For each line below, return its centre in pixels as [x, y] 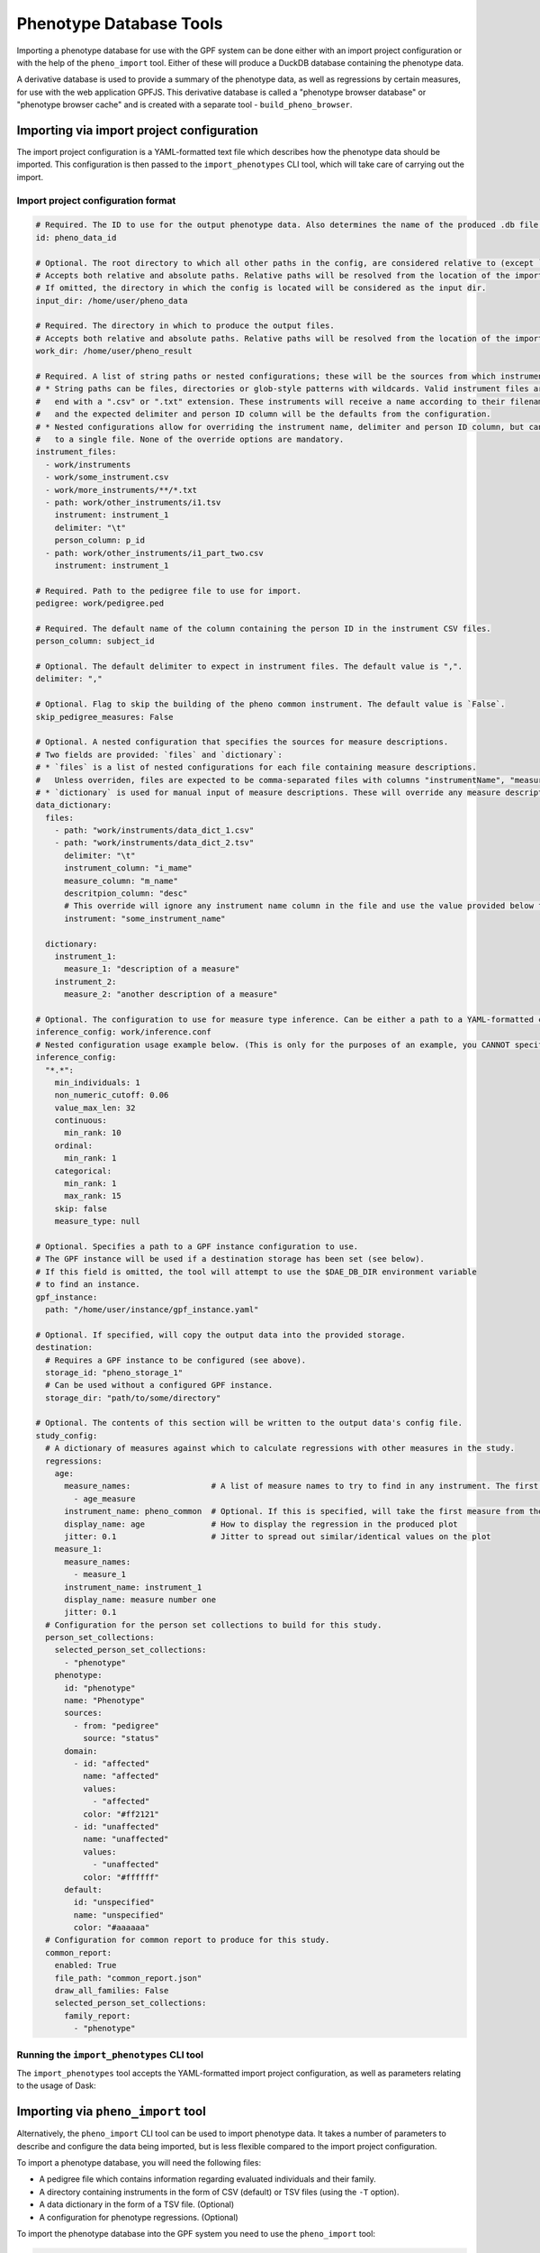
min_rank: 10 [93, 1133]
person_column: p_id [100, 540]
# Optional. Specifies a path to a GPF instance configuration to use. [197, 1246]
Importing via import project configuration [137, 130]
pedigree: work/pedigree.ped [100, 603]
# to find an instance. [88, 1285]
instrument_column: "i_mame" [128, 868]
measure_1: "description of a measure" [152, 969]
